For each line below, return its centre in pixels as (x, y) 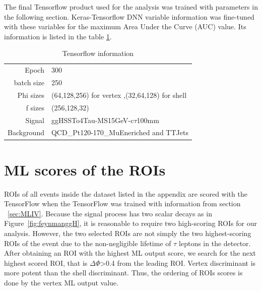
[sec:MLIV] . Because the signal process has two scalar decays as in (110, 213)
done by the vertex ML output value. (61, 282)
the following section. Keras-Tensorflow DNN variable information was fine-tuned (129, 16)
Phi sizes (31, 95)
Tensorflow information (98, 53)
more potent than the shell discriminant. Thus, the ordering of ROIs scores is (123, 273)
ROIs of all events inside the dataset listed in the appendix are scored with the (126, 193)
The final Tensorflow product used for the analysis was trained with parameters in (131, 7)
